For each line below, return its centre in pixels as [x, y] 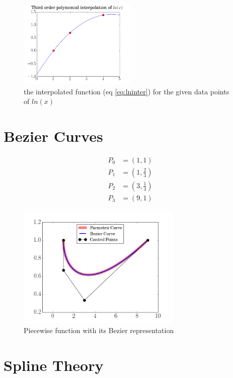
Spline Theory [54, 365]
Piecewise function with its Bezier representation [99, 330]
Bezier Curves [53, 136]
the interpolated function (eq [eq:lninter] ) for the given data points [127, 91]
